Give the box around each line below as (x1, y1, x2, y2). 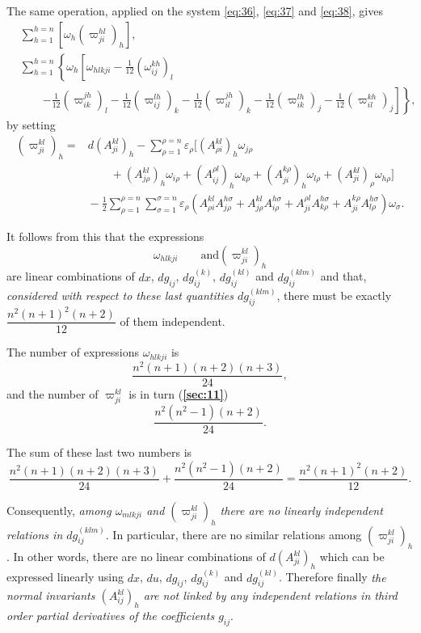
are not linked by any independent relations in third (143, 587, 398, 604)
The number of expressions (6, 344, 140, 361)
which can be (319, 548, 385, 565)
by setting (6, 116, 56, 133)
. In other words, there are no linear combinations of (6, 548, 266, 565)
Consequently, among (6, 501, 112, 518)
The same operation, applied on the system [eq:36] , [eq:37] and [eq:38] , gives (6, 2, 383, 19)
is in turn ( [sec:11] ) (128, 385, 229, 402)
